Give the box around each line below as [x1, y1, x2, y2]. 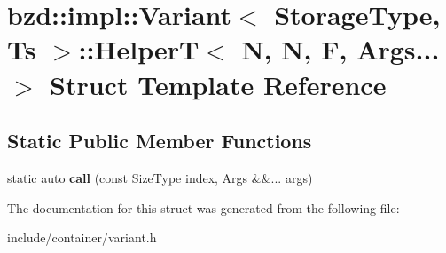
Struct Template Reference [50, 66, 387, 102]
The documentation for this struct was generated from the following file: [7, 198, 400, 217]
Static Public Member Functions [7, 127, 312, 154]
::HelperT [78, 31, 200, 67]
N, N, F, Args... [241, 31, 440, 67]
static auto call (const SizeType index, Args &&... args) [7, 168, 313, 186]
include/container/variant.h [7, 228, 157, 247]
